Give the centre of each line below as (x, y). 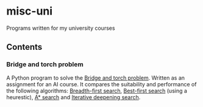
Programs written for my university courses (61, 28)
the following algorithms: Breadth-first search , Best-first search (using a (97, 91)
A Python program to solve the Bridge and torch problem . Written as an (95, 78)
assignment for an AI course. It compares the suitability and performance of (101, 84)
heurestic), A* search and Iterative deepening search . (73, 97)
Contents (24, 47)
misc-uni (30, 11)
